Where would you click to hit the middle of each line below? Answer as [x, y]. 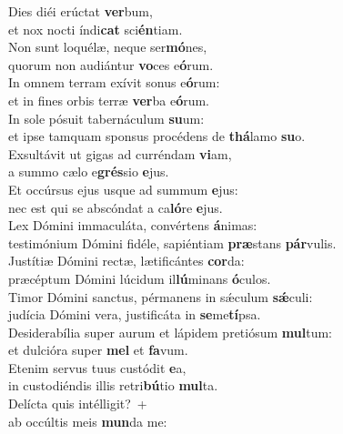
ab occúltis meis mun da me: [88, 421]
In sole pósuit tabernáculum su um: [106, 118]
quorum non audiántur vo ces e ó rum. [111, 64]
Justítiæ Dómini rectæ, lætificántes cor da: [126, 261]
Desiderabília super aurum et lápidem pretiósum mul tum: [171, 332]
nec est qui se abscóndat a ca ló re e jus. [116, 207]
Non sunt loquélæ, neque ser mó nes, [108, 47]
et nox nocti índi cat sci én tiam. [96, 29]
